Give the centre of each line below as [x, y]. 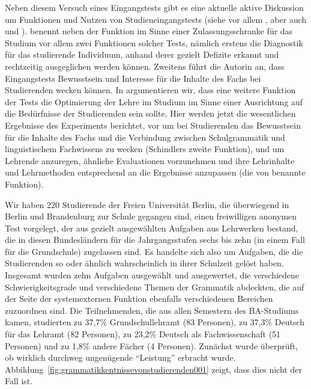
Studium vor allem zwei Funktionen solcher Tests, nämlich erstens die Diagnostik [154, 42]
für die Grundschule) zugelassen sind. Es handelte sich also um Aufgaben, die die [154, 251]
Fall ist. [19, 381]
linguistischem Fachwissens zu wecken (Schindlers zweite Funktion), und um [145, 149]
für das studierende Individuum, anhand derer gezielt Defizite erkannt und [142, 54]
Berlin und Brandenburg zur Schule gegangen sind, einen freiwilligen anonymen [151, 216]
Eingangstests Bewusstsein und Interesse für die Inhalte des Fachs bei [133, 78]
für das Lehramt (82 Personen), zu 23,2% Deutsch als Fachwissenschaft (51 [143, 334]
